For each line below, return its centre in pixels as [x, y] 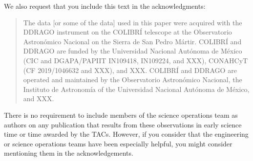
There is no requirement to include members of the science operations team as [121, 115]
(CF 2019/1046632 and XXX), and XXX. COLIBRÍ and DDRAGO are [130, 70]
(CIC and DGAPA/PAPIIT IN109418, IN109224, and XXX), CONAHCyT [136, 60]
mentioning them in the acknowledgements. [69, 153]
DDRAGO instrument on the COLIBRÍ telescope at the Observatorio [127, 32]
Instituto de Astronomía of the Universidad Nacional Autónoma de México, [136, 89]
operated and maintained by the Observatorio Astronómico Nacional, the [133, 80]
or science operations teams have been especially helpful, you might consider [118, 143]
